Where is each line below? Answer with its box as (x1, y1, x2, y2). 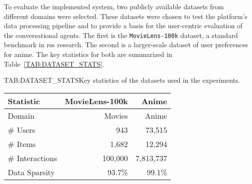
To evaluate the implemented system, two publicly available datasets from (4, 1, 224, 11)
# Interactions (8, 152, 57, 164)
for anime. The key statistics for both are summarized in (4, 49, 172, 59)
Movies (104, 110, 128, 121)
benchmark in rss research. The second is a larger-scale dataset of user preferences (4, 39, 248, 50)
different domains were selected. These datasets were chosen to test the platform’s (4, 11, 248, 21)
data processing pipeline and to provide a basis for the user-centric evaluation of (4, 20, 243, 31)
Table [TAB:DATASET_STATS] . (4, 58, 104, 69)
